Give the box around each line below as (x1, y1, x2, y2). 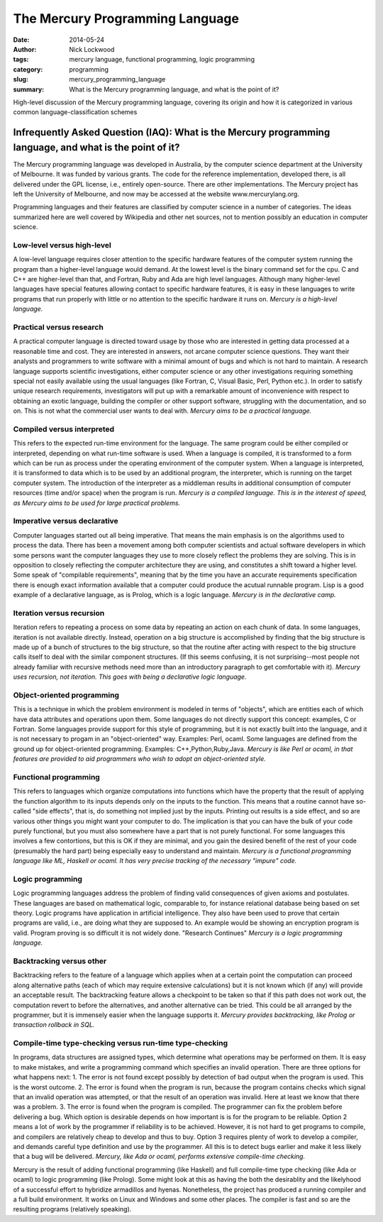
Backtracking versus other (13, 956, 107, 966)
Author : (13, 45, 37, 53)
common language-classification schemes (13, 108, 138, 116)
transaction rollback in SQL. (13, 1021, 95, 1029)
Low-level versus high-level (13, 240, 111, 250)
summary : (13, 85, 45, 94)
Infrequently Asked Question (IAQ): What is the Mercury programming (13, 126, 331, 138)
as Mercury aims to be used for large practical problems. (13, 499, 181, 507)
